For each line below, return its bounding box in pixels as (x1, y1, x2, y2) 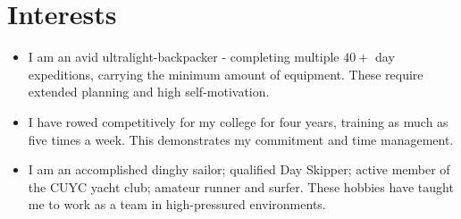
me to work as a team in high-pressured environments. (28, 195, 326, 214)
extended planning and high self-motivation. (28, 82, 270, 101)
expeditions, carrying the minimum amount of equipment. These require (28, 64, 423, 83)
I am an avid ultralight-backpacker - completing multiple (28, 47, 339, 66)
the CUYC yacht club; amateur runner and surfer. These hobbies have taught (28, 177, 454, 196)
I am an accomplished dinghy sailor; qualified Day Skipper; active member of (28, 160, 450, 179)
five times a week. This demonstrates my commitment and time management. (28, 130, 454, 148)
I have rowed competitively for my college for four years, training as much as (28, 112, 448, 131)
